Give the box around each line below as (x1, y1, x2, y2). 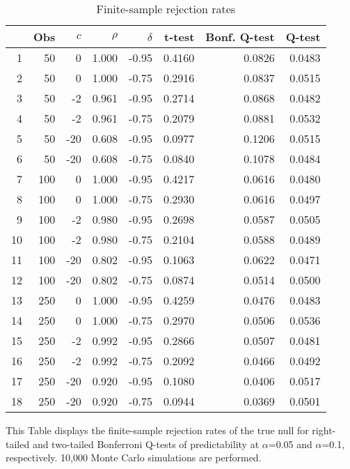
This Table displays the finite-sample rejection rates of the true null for (6, 423, 309, 437)
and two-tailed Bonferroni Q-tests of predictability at (32, 436, 260, 451)
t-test (164, 29, 195, 45)
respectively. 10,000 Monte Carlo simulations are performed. (6, 450, 262, 465)
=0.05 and (268, 436, 312, 451)
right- (312, 423, 336, 437)
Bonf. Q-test (205, 29, 275, 45)
